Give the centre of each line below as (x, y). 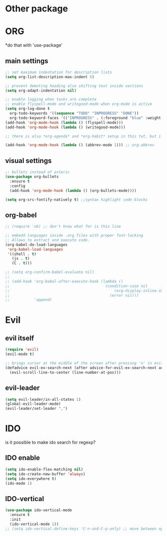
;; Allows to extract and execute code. (48, 240)
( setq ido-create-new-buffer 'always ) (45, 474)
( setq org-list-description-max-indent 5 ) (50, 77)
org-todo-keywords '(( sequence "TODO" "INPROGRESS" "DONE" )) (74, 113)
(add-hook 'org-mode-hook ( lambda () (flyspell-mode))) (64, 122)
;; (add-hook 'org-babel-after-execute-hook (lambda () (64, 281)
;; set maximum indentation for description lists (59, 72)
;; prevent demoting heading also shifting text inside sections (74, 86)
